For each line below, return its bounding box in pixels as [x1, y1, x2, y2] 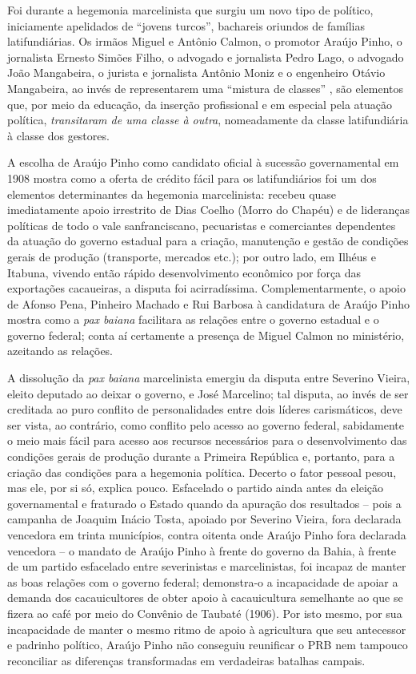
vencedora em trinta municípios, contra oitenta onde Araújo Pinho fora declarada [7, 527, 406, 543]
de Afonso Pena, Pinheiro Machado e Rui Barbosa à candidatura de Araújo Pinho [7, 295, 410, 312]
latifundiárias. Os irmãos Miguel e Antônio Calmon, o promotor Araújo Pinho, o [7, 33, 402, 50]
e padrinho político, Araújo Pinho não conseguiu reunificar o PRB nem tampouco [7, 636, 408, 653]
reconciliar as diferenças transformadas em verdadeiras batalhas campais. [7, 652, 366, 668]
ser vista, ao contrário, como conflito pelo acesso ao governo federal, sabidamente [7, 416, 404, 433]
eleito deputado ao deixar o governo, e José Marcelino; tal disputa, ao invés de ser [7, 385, 409, 402]
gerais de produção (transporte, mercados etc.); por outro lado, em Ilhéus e [7, 248, 377, 264]
